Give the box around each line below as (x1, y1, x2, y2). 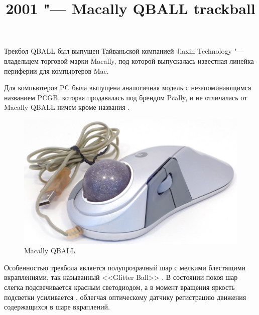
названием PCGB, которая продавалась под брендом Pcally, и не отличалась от (4, 92, 247, 102)
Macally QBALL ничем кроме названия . (4, 102, 130, 112)
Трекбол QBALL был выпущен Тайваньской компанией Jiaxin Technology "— (4, 46, 244, 56)
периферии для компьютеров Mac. (4, 65, 109, 76)
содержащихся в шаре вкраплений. (4, 301, 110, 312)
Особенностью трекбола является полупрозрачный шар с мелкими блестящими (4, 262, 246, 272)
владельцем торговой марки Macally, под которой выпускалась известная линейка (4, 55, 254, 66)
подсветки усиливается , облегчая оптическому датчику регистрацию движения (4, 291, 246, 302)
